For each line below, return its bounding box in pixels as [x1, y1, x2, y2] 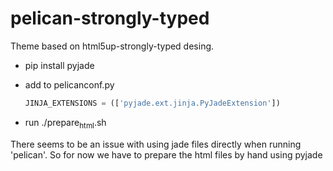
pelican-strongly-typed [10, 7, 210, 30]
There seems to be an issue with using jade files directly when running [10, 138, 302, 150]
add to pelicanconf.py [24, 78, 115, 91]
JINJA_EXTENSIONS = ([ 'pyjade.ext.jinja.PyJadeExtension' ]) [24, 98, 281, 108]
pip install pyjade [24, 59, 95, 71]
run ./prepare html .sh [24, 116, 107, 131]
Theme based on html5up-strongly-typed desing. [10, 40, 215, 52]
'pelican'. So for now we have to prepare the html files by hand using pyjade [10, 148, 323, 161]
